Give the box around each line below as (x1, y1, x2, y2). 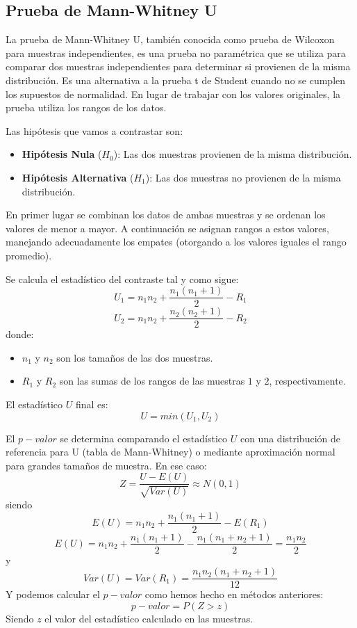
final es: (75, 397, 108, 412)
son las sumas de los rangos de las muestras (59, 373, 245, 388)
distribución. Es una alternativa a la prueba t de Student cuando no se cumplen (6, 72, 346, 87)
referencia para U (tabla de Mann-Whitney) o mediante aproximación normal (6, 444, 335, 459)
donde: (6, 327, 34, 341)
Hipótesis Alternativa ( (22, 170, 134, 184)
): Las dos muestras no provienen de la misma (145, 170, 341, 184)
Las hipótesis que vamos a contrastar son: (6, 123, 183, 138)
